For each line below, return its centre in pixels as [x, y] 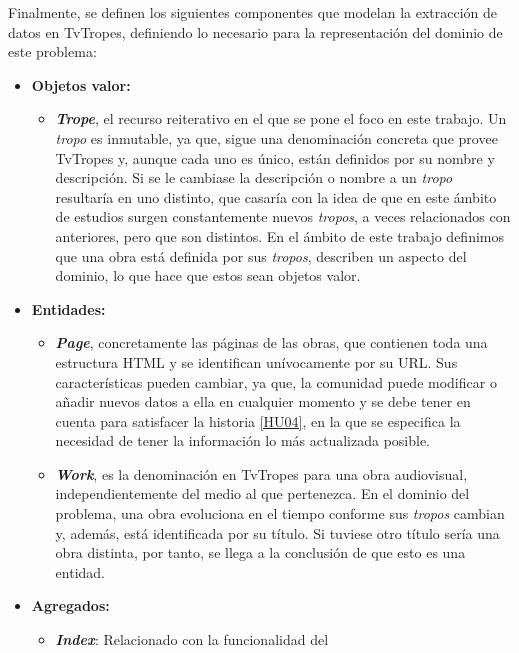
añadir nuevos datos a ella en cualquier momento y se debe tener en [263, 401]
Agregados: [70, 605]
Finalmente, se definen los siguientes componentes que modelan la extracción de [253, 12]
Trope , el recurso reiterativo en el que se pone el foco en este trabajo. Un [281, 118]
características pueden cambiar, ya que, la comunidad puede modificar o [276, 381]
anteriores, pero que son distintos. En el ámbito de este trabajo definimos [280, 235]
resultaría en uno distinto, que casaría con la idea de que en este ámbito [276, 196]
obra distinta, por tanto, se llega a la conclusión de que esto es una [260, 552]
